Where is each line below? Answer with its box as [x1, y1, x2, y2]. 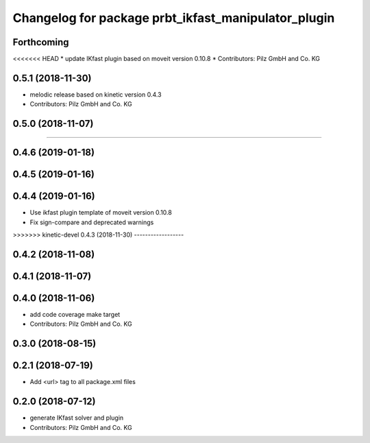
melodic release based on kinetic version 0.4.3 [29, 90, 162, 99]
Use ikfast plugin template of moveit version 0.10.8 [29, 208, 173, 217]
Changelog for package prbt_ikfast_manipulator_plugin [12, 10, 335, 25]
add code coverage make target [29, 311, 121, 319]
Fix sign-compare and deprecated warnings [29, 218, 154, 226]
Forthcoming [12, 36, 69, 48]
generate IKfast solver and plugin [29, 414, 124, 422]
